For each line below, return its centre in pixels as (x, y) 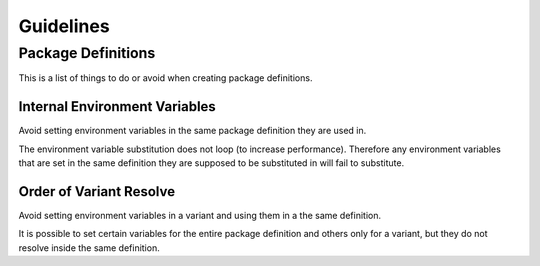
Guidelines (64, 26)
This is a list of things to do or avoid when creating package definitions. (165, 78)
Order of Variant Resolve (96, 191)
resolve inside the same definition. (89, 247)
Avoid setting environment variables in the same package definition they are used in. (192, 131)
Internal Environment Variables (117, 106)
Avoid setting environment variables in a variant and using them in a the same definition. (200, 215)
